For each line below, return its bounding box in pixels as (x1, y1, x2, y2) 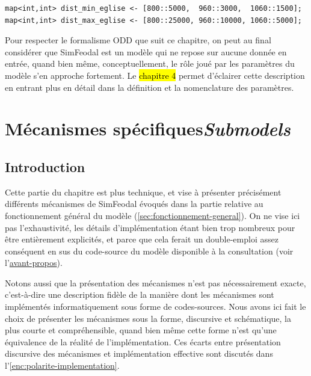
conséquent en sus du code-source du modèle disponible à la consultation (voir (5, 244, 294, 257)
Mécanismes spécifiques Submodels (5, 116, 291, 141)
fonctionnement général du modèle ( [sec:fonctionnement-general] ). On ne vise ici (5, 209, 300, 221)
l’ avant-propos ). (5, 256, 63, 269)
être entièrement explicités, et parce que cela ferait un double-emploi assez (5, 233, 279, 245)
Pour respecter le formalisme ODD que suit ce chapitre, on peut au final (5, 34, 271, 46)
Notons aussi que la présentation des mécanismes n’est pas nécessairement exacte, (5, 276, 306, 289)
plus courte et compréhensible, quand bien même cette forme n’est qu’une (5, 324, 277, 336)
